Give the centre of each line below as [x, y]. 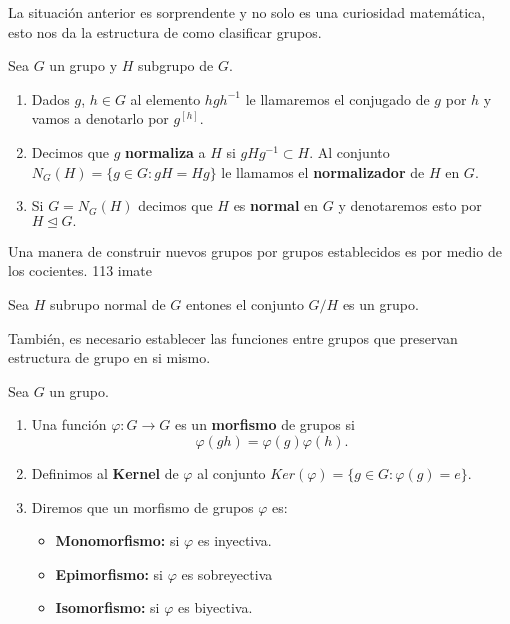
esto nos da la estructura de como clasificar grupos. [165, 31]
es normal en [276, 205]
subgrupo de [176, 65]
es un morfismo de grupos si [264, 424]
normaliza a [165, 151]
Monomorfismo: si [117, 540]
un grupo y [83, 65]
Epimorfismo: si [109, 573]
